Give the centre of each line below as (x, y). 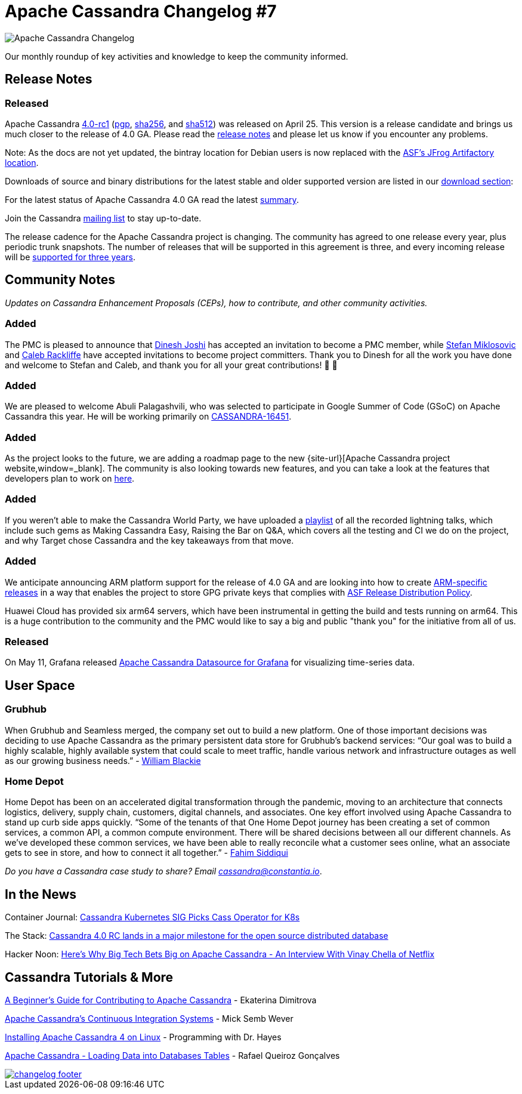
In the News (41, 894)
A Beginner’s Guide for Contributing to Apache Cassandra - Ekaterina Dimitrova (161, 1000)
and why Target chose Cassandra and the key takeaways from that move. (149, 540)
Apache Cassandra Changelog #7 (141, 11)
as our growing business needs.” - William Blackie (103, 760)
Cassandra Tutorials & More (89, 977)
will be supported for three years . (70, 257)
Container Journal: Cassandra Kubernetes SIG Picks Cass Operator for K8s (152, 917)
